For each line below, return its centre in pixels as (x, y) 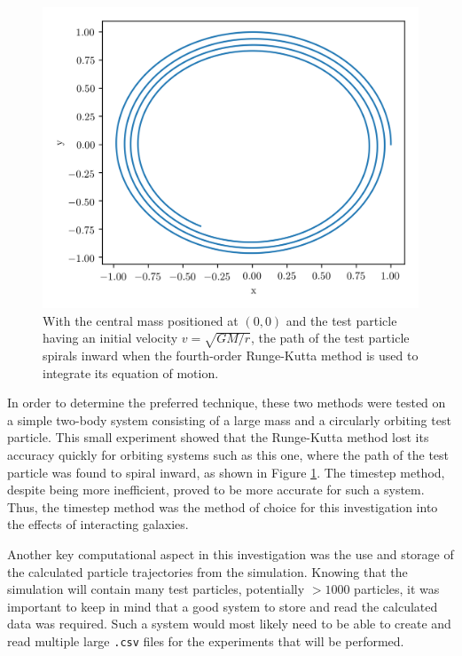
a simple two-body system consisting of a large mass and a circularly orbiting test (229, 419)
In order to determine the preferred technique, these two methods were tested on (227, 403)
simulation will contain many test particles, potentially (156, 589)
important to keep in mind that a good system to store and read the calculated (223, 606)
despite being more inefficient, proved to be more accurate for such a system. (216, 490)
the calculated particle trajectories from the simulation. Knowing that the (208, 571)
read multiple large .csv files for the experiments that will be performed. (206, 640)
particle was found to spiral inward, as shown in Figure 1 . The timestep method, (226, 472)
